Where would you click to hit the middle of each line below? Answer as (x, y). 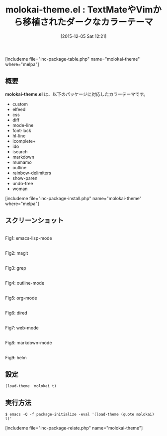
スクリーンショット (34, 221)
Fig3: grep (16, 268)
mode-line (23, 125)
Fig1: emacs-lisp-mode (29, 238)
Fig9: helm (16, 357)
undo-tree (23, 183)
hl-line (19, 136)
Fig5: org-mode (21, 298)
